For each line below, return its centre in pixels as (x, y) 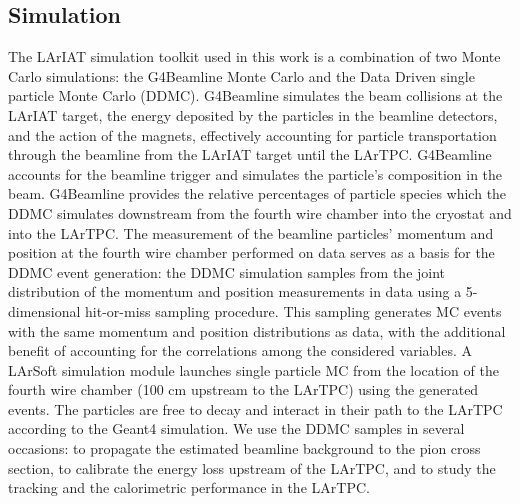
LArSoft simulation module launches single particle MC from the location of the (253, 369)
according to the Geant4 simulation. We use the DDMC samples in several (236, 428)
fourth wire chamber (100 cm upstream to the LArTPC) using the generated (243, 389)
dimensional (44, 310)
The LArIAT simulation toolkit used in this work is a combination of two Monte (254, 56)
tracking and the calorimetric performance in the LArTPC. (189, 487)
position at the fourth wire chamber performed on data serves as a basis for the (251, 252)
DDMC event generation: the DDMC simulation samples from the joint (227, 271)
